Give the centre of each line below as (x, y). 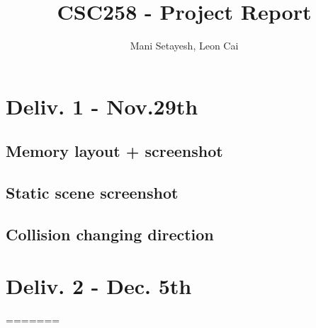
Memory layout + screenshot (114, 151)
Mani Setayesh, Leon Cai (184, 46)
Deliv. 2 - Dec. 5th (99, 286)
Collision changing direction (110, 234)
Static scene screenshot (92, 193)
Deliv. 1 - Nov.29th (102, 106)
